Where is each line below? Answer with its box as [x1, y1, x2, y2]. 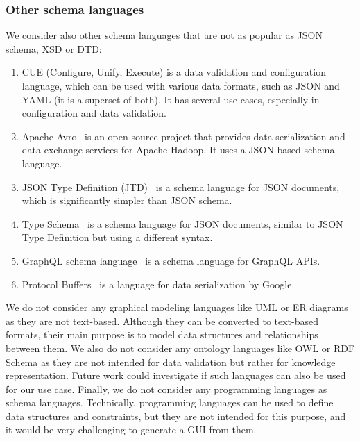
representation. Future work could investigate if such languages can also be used [6, 368, 346, 383]
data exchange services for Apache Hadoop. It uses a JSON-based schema [22, 142, 335, 157]
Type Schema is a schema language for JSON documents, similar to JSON [22, 216, 343, 231]
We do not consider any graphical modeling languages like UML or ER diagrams [6, 300, 348, 315]
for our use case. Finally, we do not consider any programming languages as [6, 381, 327, 396]
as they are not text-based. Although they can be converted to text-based [6, 313, 319, 328]
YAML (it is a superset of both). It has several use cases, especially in [22, 92, 320, 106]
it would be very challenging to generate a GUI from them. [6, 422, 257, 437]
